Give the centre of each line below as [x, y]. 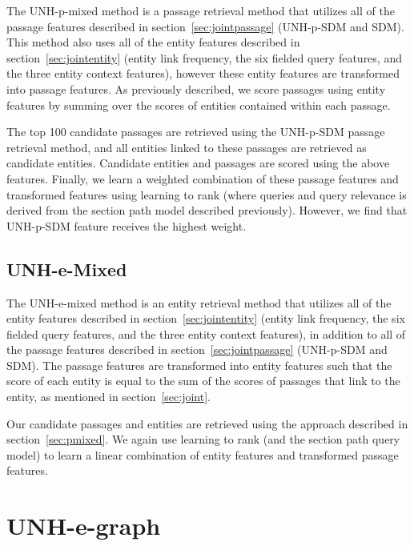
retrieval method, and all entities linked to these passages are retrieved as [187, 147]
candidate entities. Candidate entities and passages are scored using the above [198, 163]
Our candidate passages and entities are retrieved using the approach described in [207, 423]
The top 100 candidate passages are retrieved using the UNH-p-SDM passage [196, 132]
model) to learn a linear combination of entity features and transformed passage [203, 454]
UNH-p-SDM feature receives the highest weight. [127, 225]
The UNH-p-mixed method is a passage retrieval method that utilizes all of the [201, 10]
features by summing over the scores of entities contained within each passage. [199, 104]
